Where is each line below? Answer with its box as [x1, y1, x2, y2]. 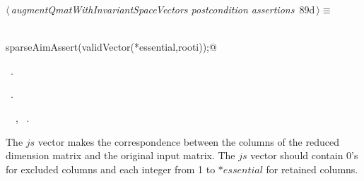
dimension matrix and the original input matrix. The [6, 148, 235, 163]
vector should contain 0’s [250, 148, 358, 163]
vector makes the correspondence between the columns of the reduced [37, 134, 339, 149]
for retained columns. [266, 161, 358, 176]
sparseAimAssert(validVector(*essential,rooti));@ [6, 39, 217, 54]
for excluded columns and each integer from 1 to [6, 161, 216, 176]
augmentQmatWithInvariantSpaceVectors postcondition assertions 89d [11, 2, 315, 16]
